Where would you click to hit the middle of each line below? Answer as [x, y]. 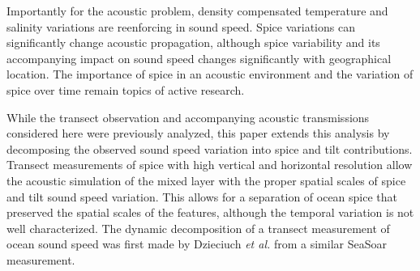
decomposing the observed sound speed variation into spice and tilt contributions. [210, 148]
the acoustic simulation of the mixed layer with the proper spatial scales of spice [206, 180]
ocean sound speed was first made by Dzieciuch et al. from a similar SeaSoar [197, 244]
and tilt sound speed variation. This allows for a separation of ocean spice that [202, 196]
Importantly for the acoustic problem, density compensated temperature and [197, 11]
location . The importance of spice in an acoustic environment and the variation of [210, 74]
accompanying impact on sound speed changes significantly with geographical [199, 58]
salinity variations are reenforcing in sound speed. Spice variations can [181, 26]
